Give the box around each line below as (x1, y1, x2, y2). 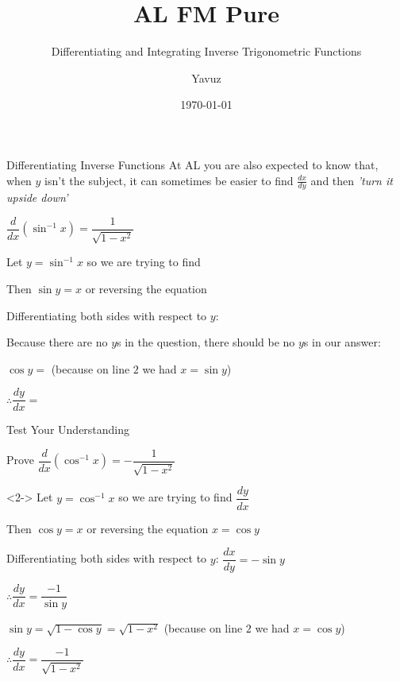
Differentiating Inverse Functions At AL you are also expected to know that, (6, 156, 379, 172)
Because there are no (6, 334, 108, 350)
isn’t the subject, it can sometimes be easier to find (44, 172, 294, 188)
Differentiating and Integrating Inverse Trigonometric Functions (51, 43, 362, 60)
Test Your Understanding (6, 421, 130, 438)
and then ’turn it (310, 172, 393, 188)
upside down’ (6, 189, 68, 206)
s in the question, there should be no (117, 334, 295, 350)
